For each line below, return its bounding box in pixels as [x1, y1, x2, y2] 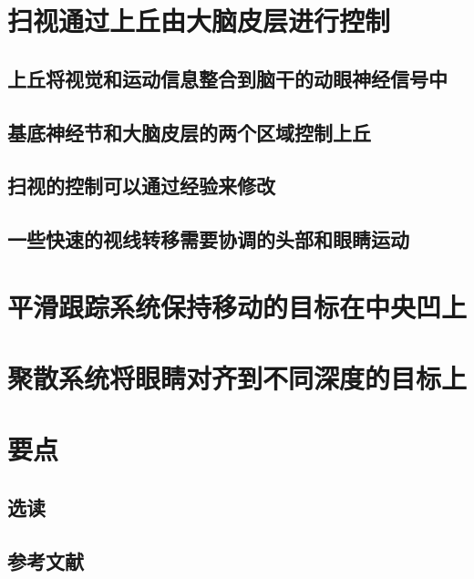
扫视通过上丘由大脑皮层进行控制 [7, 2, 391, 39]
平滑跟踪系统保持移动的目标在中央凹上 [7, 287, 468, 325]
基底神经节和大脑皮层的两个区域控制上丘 [7, 118, 371, 146]
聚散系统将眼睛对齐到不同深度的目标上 [7, 359, 468, 397]
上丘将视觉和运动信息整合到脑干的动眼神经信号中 [7, 64, 448, 92]
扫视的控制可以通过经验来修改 [7, 171, 275, 200]
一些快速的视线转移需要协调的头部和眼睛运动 [7, 225, 409, 253]
